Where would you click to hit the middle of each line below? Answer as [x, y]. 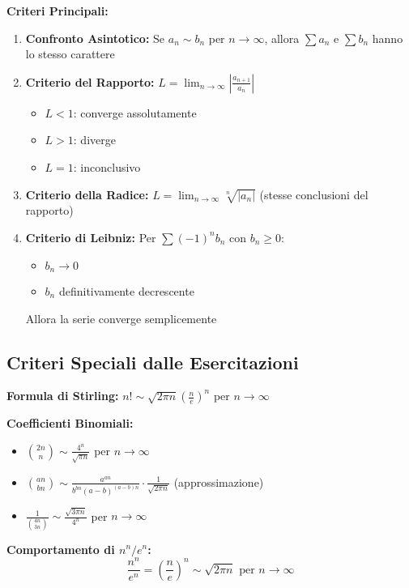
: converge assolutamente [135, 112]
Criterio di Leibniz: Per [91, 237]
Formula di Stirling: [63, 396]
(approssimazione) [219, 481]
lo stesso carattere [70, 54]
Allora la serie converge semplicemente [121, 318]
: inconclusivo [107, 166]
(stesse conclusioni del [314, 194]
